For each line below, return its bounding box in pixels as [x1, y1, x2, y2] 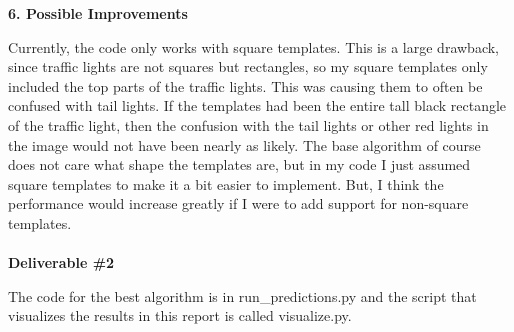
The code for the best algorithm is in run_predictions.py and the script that [8, 285, 477, 306]
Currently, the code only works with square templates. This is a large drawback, [8, 36, 499, 57]
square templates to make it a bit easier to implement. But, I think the [8, 173, 444, 194]
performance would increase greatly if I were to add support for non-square [8, 193, 469, 214]
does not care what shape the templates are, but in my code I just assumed [8, 154, 471, 175]
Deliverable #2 [8, 252, 115, 273]
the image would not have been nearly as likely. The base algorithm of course [8, 134, 481, 155]
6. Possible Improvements [8, 3, 188, 23]
